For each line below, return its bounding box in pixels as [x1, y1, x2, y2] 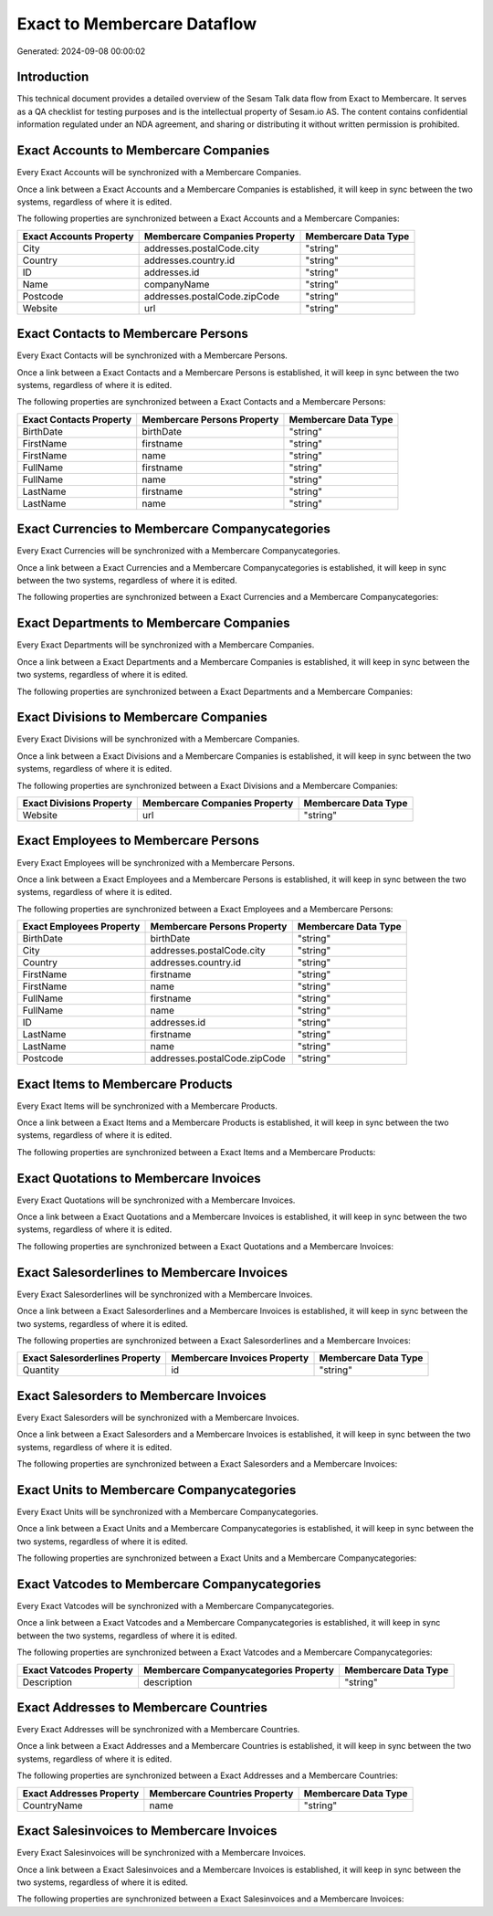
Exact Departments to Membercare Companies [16, 616, 290, 631]
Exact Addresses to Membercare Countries [16, 1700, 268, 1715]
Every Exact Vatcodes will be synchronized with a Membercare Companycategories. [16, 1601, 335, 1611]
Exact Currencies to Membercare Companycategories [16, 521, 330, 537]
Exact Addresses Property [22, 1786, 140, 1799]
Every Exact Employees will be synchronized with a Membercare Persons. [16, 857, 296, 868]
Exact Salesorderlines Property [22, 1352, 162, 1364]
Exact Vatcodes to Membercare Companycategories [16, 1576, 321, 1592]
